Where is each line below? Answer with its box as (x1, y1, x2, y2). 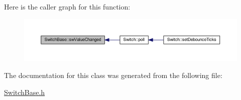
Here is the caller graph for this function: (4, 1, 131, 11)
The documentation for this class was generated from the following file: (4, 70, 222, 80)
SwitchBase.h (4, 86, 45, 97)
